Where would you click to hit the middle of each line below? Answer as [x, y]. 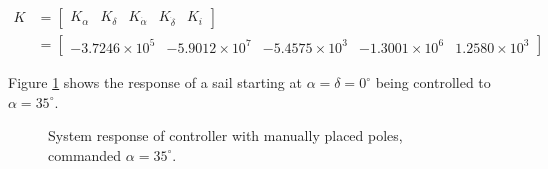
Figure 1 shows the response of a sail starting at [155, 82]
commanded [85, 154]
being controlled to [433, 82]
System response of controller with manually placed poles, [225, 135]
